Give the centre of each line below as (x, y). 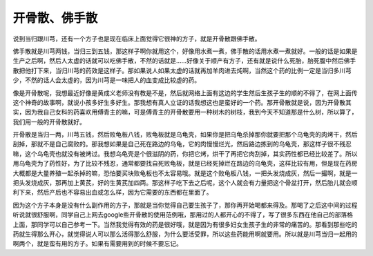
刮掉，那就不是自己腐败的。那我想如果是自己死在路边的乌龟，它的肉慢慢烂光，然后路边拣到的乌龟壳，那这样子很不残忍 (182, 144)
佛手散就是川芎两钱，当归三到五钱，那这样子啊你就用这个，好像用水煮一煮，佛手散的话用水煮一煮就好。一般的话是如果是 (185, 51)
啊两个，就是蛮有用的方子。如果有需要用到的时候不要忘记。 (97, 244)
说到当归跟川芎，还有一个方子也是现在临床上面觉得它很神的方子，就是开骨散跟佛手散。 (137, 39)
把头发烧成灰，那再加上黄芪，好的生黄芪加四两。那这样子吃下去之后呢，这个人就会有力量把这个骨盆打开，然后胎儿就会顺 (185, 183)
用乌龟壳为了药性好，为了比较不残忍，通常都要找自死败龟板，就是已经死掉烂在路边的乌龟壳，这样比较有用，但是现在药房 (185, 164)
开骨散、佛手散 (55, 18)
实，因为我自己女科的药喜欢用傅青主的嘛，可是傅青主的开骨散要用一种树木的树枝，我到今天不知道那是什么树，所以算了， (185, 112)
